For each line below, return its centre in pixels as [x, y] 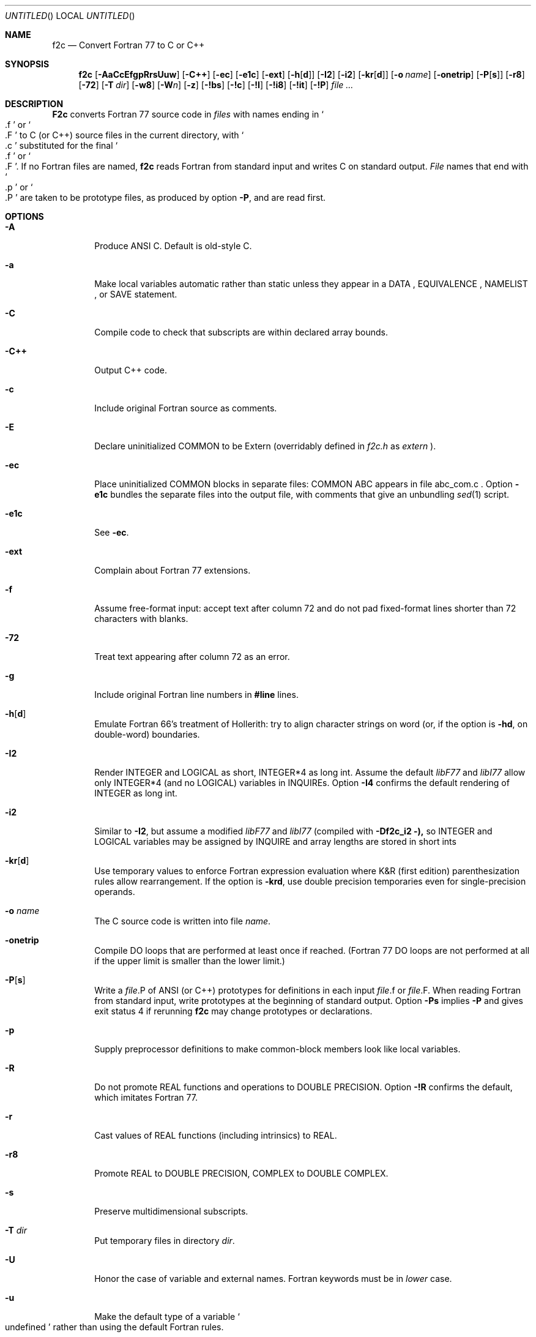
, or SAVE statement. [136, 294]
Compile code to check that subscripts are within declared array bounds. [241, 332]
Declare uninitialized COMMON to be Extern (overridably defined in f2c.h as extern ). [265, 446]
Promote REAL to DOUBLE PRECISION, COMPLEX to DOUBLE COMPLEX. [241, 1173]
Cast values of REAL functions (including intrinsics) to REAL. [216, 1135]
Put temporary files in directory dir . [165, 1241]
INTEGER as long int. [136, 793]
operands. [115, 892]
